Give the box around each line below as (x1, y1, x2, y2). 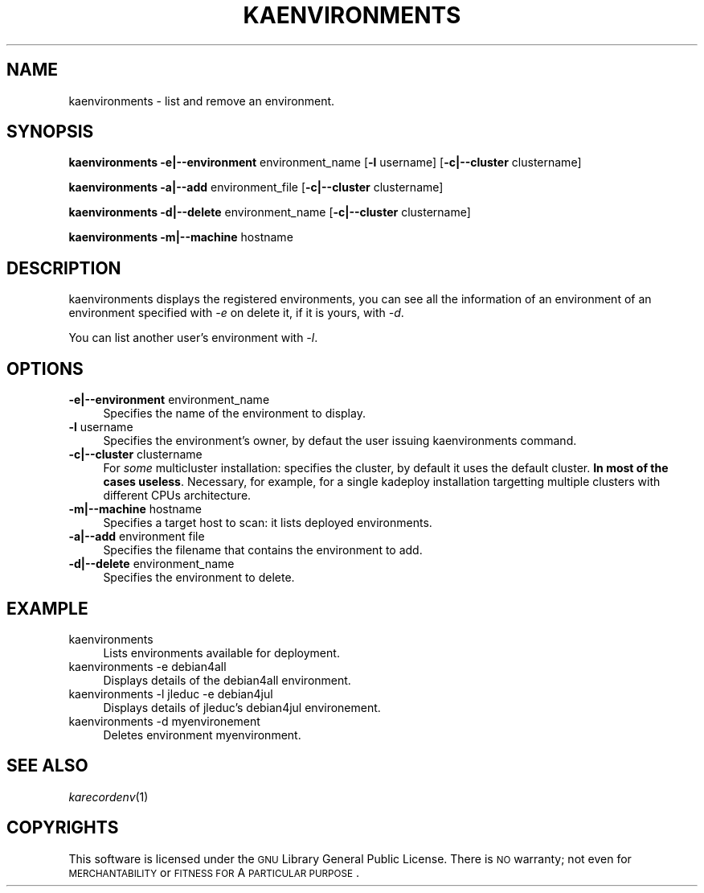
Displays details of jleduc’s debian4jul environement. (103, 700, 381, 714)
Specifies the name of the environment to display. (103, 406, 366, 421)
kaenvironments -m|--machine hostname (68, 230, 293, 245)
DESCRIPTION (6, 257, 121, 278)
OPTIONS (6, 358, 84, 379)
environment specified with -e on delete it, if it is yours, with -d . (68, 306, 404, 320)
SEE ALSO (6, 755, 88, 776)
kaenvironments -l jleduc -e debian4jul (68, 686, 273, 701)
